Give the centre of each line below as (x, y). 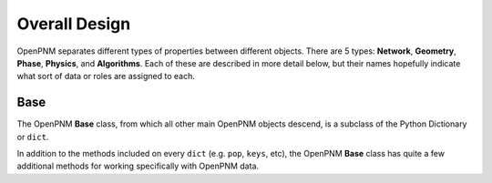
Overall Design (74, 24)
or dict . (33, 137)
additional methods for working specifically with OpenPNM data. (138, 166)
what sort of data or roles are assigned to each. (106, 76)
